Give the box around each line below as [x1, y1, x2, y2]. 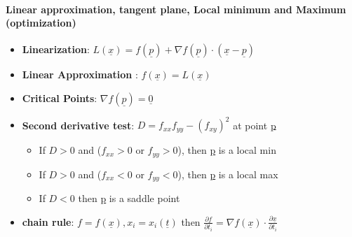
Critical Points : [22, 90, 97, 105]
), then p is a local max [177, 166, 278, 181]
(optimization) [6, 15, 76, 30]
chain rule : [22, 214, 74, 229]
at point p [233, 117, 276, 132]
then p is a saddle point [78, 191, 180, 206]
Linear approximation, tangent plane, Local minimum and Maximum [6, 1, 346, 16]
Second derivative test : [22, 117, 135, 132]
